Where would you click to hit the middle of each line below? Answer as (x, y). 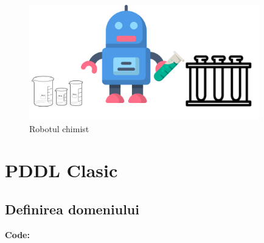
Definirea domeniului (72, 209)
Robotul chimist (59, 128)
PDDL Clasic (61, 170)
